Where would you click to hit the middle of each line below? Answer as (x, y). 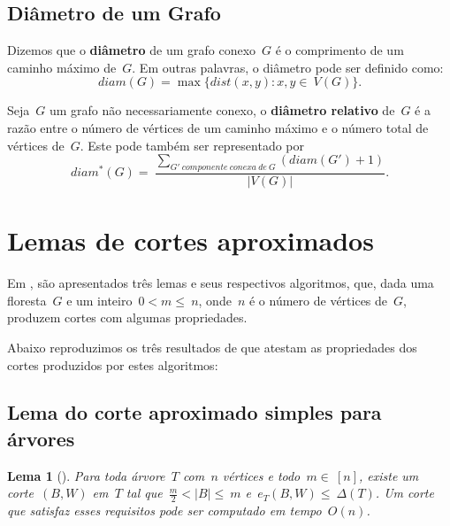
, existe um (389, 475)
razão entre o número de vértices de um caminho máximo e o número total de (218, 127)
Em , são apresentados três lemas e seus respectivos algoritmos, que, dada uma (221, 283)
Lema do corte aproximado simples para (194, 412)
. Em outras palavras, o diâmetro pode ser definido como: (288, 67)
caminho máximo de (62, 67)
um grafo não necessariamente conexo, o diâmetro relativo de (222, 110)
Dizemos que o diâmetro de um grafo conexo (132, 50)
